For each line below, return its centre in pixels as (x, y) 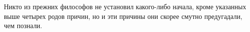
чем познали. (23, 25)
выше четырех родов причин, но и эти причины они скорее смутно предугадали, (123, 16)
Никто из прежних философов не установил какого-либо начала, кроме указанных (125, 6)
